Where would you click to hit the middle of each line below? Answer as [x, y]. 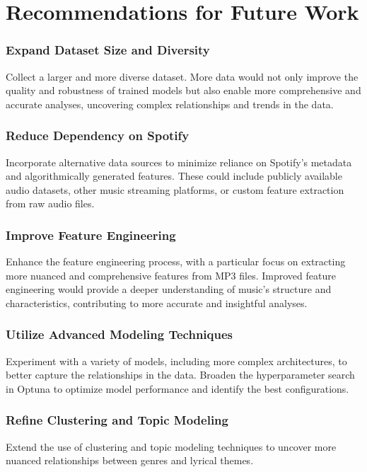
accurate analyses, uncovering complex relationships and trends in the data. [170, 104]
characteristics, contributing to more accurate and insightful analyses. [157, 303]
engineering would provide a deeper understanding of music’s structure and [169, 289]
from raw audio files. [50, 203]
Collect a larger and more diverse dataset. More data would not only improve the [182, 76]
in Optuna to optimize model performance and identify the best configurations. [177, 388]
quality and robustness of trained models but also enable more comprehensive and [183, 90]
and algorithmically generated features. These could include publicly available [174, 176]
